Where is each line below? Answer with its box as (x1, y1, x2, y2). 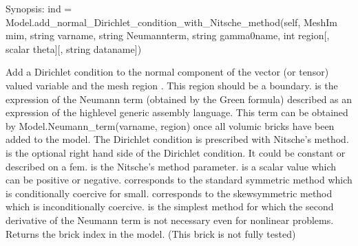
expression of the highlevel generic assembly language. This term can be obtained (6, 105, 348, 120)
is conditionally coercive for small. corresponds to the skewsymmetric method (6, 186, 333, 200)
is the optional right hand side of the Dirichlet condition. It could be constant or (6, 145, 346, 159)
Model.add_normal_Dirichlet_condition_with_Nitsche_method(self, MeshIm (6, 14, 338, 29)
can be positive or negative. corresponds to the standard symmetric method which (6, 172, 352, 187)
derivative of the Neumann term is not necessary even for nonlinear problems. (6, 212, 334, 227)
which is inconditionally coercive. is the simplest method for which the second (6, 199, 334, 214)
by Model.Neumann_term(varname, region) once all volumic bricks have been (6, 118, 335, 133)
